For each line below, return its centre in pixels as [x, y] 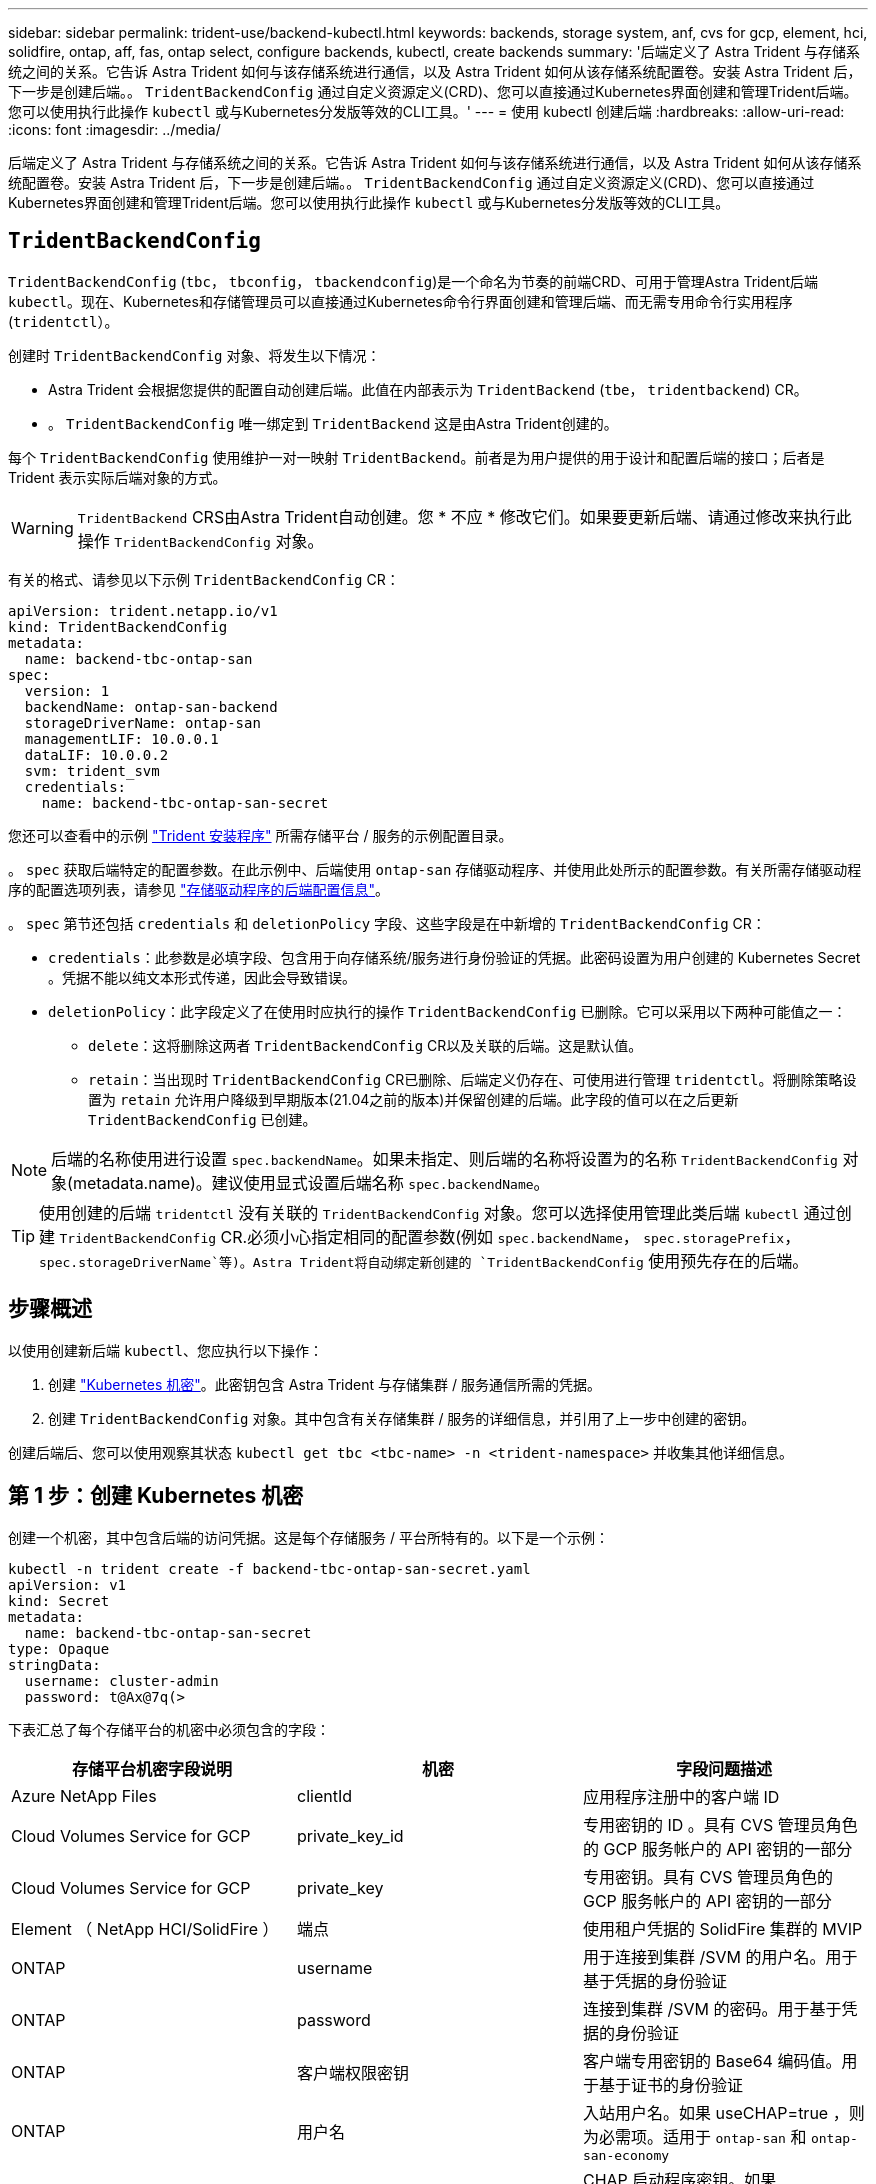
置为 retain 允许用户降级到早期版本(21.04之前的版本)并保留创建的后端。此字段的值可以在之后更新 [413, 1099]
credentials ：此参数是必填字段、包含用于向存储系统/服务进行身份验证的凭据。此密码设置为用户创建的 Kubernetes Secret [454, 957]
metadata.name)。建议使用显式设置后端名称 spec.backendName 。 [311, 1182]
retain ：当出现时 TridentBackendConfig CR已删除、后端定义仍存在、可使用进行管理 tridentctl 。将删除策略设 [472, 1079]
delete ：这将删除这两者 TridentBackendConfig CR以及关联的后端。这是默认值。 [365, 1045]
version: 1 [67, 690]
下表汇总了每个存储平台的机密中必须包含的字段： [169, 1729]
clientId [324, 1795]
